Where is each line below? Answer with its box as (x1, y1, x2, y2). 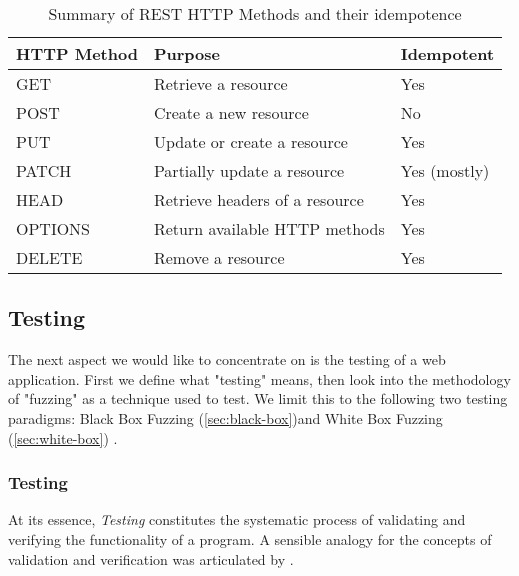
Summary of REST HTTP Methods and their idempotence (48, 2, 462, 25)
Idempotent (400, 42, 495, 65)
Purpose (153, 42, 220, 65)
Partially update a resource (153, 159, 345, 182)
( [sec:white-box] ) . (8, 427, 118, 448)
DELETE (16, 246, 83, 269)
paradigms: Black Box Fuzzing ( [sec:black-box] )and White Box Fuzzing (8, 407, 443, 428)
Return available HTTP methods (153, 217, 385, 240)
